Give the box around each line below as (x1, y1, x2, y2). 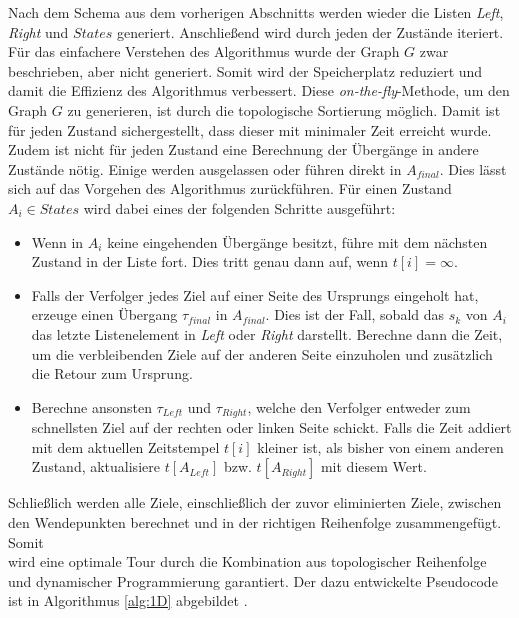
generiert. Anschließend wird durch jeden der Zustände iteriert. (116, 21, 504, 42)
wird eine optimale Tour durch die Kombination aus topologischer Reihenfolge (8, 551, 487, 572)
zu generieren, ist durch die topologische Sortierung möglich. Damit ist (67, 99, 501, 120)
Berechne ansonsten (31, 396, 152, 417)
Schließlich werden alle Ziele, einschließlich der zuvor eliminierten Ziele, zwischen (8, 492, 502, 513)
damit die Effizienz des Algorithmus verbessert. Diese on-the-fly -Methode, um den (8, 80, 510, 101)
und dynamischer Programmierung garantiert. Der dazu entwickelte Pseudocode (8, 570, 498, 591)
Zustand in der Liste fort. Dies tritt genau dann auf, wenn (31, 251, 389, 272)
